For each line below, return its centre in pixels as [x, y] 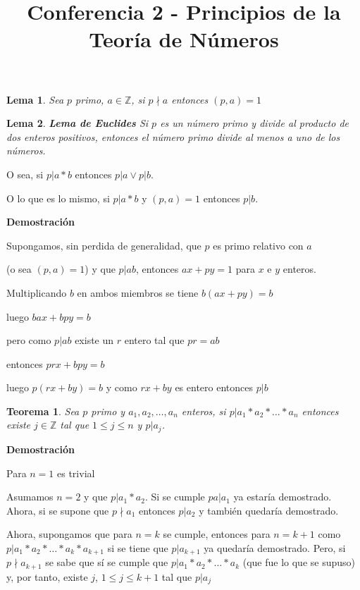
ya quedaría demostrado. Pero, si [275, 547]
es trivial [76, 473]
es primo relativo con [258, 245]
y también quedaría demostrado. [269, 510]
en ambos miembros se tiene [138, 292]
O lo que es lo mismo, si [58, 198]
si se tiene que [138, 547]
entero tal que [154, 340]
